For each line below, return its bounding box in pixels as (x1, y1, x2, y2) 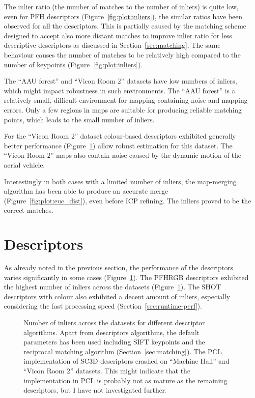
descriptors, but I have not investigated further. (24, 385, 167, 395)
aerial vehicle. (4, 159, 45, 170)
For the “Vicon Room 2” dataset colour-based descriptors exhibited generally (4, 131, 236, 141)
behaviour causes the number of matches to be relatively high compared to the (4, 49, 241, 59)
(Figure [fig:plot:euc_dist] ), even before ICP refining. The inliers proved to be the (4, 195, 251, 205)
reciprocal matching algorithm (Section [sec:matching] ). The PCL (24, 346, 222, 356)
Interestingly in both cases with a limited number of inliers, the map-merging (4, 176, 237, 186)
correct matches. (4, 205, 54, 215)
